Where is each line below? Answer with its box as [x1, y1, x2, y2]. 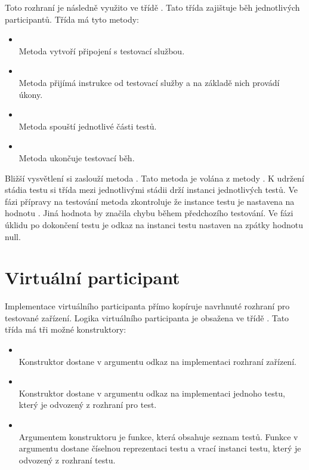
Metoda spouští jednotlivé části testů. [18, 119, 157, 132]
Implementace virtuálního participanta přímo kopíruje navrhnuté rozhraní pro [5, 300, 290, 312]
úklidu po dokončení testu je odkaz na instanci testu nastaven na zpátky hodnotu [5, 218, 304, 231]
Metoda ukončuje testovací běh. [18, 151, 135, 164]
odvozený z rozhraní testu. [18, 453, 116, 466]
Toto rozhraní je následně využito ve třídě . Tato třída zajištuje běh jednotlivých [5, 1, 300, 13]
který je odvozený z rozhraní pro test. [18, 398, 157, 411]
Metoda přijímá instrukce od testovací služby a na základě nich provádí [18, 76, 280, 88]
